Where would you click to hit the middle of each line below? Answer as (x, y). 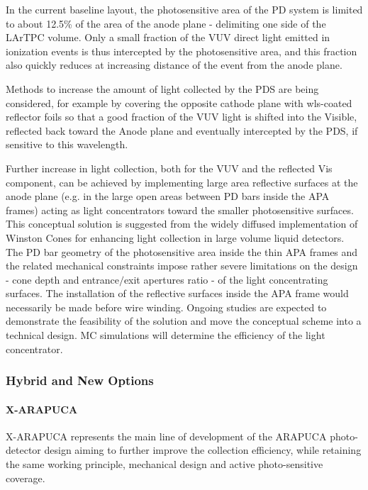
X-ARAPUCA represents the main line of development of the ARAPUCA (166, 436)
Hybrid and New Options (80, 380)
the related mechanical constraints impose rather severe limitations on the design (182, 266)
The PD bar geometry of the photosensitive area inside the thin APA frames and (182, 251)
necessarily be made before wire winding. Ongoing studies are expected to (166, 307)
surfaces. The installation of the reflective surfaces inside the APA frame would (177, 293)
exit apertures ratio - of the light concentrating (226, 279)
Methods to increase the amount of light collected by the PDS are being (162, 88)
